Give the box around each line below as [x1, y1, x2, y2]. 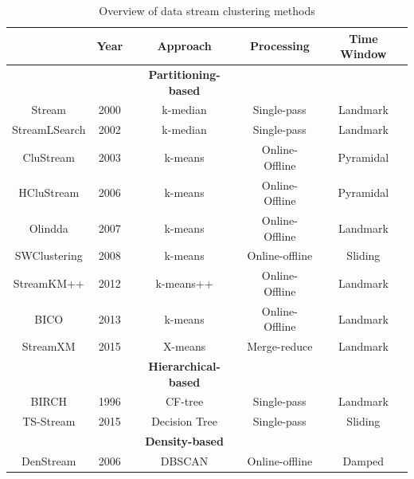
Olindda [29, 219, 68, 236]
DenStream [21, 453, 76, 469]
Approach [157, 37, 212, 54]
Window [340, 45, 387, 62]
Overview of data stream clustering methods [99, 2, 315, 18]
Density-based [145, 433, 224, 450]
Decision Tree [151, 413, 217, 430]
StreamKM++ [13, 275, 84, 292]
